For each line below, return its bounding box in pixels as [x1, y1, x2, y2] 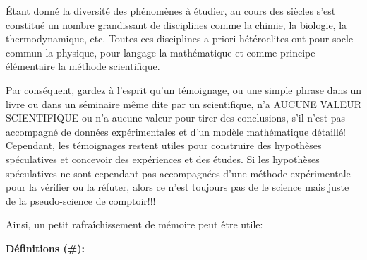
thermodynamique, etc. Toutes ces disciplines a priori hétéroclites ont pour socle [6, 31, 354, 46]
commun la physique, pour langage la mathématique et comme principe [6, 45, 315, 59]
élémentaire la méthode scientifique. [6, 59, 160, 73]
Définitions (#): [6, 240, 85, 255]
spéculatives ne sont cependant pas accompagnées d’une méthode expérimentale [6, 165, 351, 180]
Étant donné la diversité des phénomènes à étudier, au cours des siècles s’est [6, 4, 336, 18]
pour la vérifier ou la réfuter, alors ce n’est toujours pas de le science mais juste [6, 179, 349, 194]
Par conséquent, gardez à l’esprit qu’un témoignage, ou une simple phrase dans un [6, 82, 361, 97]
